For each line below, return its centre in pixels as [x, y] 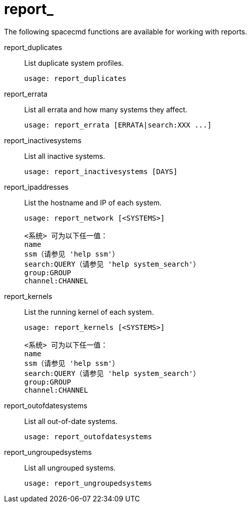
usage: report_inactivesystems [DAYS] [101, 171]
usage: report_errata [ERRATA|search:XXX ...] [118, 125]
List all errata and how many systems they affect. [106, 109]
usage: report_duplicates [76, 78]
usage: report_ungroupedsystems [88, 483]
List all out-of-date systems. [71, 421]
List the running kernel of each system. [89, 312]
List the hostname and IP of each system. [93, 202]
